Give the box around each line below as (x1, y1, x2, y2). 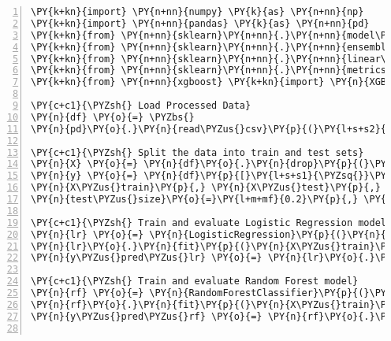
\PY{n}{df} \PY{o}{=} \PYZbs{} (31, 111, 195, 123)
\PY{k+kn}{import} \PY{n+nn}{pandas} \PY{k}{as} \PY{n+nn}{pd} (31, 17, 370, 29)
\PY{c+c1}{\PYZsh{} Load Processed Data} (31, 100, 251, 111)
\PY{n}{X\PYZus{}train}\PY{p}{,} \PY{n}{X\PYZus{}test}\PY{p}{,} (31, 182, 381, 194)
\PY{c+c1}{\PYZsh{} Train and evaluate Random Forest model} (31, 276, 359, 287)
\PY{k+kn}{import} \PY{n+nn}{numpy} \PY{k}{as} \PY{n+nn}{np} (31, 6, 364, 17)
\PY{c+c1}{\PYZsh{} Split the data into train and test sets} (31, 146, 364, 158)
